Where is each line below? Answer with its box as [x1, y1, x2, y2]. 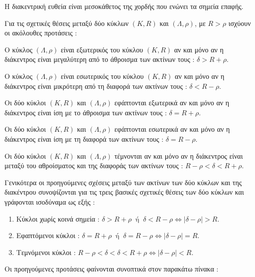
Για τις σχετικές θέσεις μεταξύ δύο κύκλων [4, 17, 129, 28]
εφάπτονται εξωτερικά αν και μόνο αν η [114, 97, 230, 108]
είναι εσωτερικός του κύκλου [60, 70, 144, 81]
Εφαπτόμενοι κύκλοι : [16, 230, 80, 241]
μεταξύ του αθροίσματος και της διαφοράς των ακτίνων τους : [4, 160, 183, 171]
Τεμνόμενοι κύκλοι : [16, 247, 76, 257]
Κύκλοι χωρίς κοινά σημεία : [16, 213, 100, 224]
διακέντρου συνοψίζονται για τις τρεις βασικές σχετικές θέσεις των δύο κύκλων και [4, 187, 244, 197]
